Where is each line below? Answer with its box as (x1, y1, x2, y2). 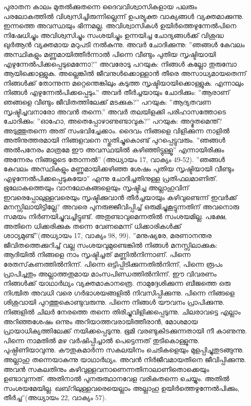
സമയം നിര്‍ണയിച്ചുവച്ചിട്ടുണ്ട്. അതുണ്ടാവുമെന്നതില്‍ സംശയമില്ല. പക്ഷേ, (3, 211, 227, 221)
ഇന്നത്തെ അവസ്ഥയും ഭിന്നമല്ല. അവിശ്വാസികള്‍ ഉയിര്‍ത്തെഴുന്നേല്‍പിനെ (3, 20, 236, 31)
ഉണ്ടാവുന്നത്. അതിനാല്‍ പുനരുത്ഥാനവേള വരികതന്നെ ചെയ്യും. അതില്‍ (3, 373, 230, 384)
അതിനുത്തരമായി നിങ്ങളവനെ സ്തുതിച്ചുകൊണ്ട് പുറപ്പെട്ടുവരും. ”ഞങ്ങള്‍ (3, 135, 225, 145)
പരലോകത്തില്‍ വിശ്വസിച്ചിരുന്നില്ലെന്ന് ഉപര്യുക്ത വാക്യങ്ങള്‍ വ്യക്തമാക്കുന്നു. (3, 11, 244, 21)
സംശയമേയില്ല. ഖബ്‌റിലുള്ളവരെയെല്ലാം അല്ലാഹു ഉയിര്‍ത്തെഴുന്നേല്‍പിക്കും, (3, 383, 239, 393)
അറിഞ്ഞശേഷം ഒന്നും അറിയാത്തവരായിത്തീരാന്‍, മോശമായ (3, 316, 198, 326)
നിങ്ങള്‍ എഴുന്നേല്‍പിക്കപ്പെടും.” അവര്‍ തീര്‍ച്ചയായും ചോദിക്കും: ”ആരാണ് (3, 87, 230, 97)
